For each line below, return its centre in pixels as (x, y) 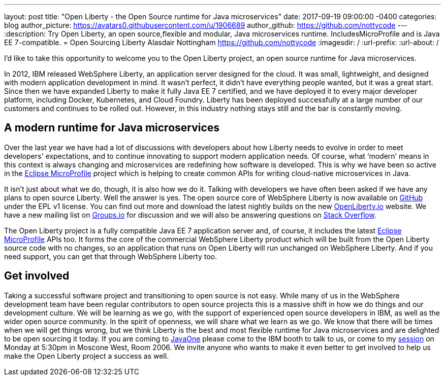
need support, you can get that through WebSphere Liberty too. (111, 256)
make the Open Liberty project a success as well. (87, 356)
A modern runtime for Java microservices (112, 128)
